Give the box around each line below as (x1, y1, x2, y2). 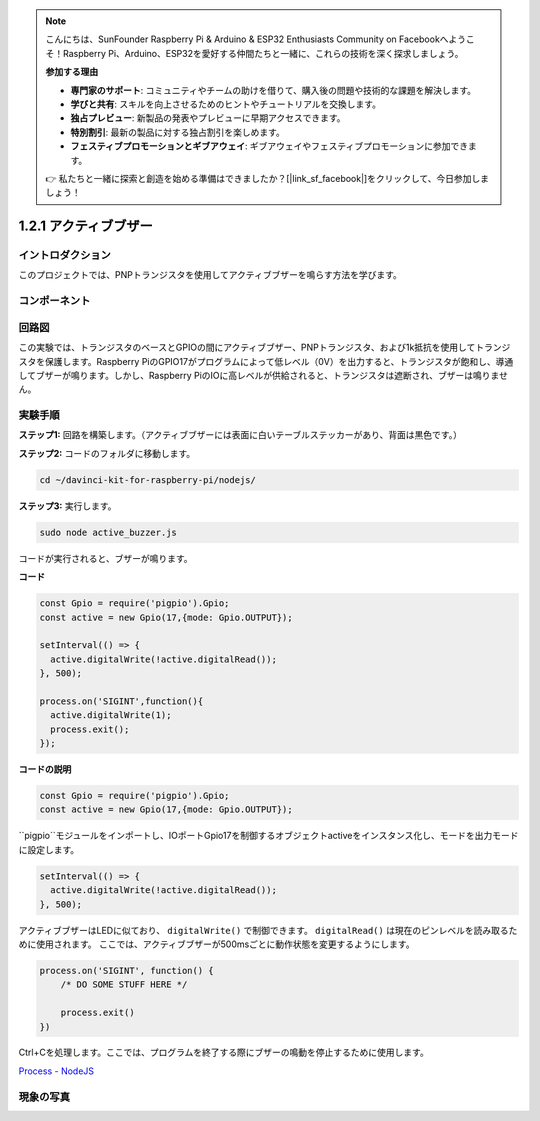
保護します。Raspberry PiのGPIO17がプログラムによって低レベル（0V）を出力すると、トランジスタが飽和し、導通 (44, 355, 514, 367)
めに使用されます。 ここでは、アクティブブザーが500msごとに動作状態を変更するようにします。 (18, 938, 415, 950)
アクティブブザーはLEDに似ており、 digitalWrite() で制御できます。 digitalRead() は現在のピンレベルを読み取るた (18, 924, 518, 936)
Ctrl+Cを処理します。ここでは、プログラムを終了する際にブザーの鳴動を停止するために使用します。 (18, 1046, 429, 1059)
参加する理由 (45, 66, 99, 78)
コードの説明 (18, 763, 72, 775)
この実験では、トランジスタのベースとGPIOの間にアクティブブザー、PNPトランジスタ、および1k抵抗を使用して (18, 341, 476, 354)
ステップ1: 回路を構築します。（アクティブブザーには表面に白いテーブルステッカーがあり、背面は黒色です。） (18, 429, 462, 441)
